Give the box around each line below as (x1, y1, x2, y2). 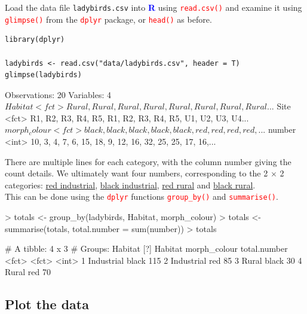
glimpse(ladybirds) (5, 71, 82, 80)
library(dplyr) (5, 35, 65, 44)
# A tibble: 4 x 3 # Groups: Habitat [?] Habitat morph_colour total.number (5, 242, 288, 255)
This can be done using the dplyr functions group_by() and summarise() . (5, 190, 278, 203)
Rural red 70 (5, 266, 51, 278)
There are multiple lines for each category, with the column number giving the (5, 155, 291, 167)
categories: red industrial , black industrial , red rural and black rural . (5, 178, 256, 191)
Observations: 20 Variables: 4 (5, 88, 112, 100)
